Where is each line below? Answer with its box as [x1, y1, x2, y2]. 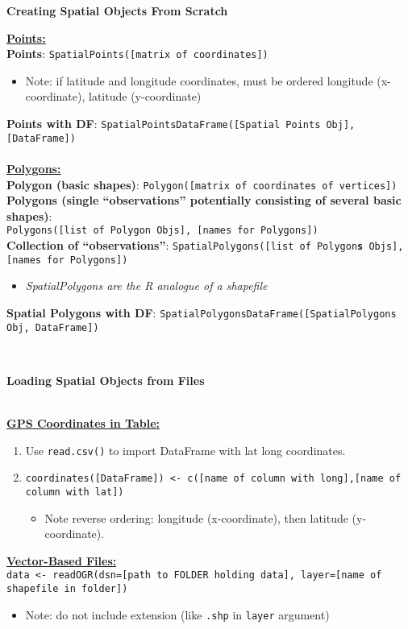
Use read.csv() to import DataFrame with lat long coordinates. [25, 441, 346, 458]
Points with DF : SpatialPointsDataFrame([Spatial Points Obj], [6, 115, 356, 132]
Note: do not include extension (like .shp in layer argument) [25, 606, 330, 623]
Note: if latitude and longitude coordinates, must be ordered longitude [25, 72, 373, 89]
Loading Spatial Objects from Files [6, 371, 205, 388]
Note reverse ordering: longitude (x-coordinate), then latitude [44, 509, 348, 526]
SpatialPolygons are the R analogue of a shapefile [25, 277, 268, 294]
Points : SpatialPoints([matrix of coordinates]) [6, 45, 269, 62]
